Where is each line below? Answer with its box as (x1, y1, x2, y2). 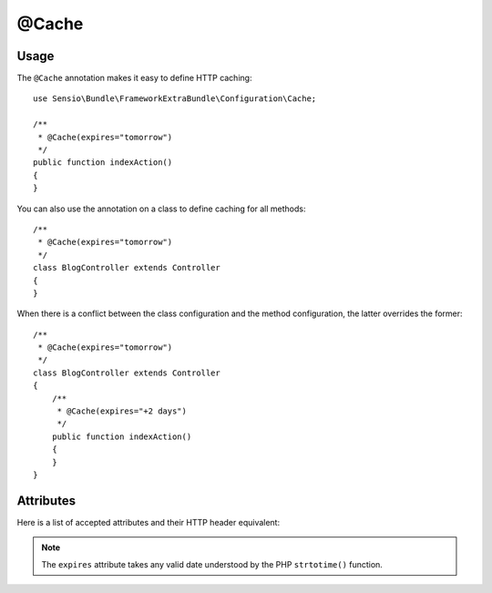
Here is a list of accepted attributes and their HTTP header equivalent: (16, 516, 281, 527)
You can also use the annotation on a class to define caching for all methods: (16, 203, 306, 214)
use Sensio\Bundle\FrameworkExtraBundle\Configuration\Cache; (33, 94, 317, 104)
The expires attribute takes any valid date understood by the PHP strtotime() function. (41, 558, 383, 569)
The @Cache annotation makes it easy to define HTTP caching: (16, 73, 252, 84)
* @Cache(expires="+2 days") (56, 406, 187, 416)
